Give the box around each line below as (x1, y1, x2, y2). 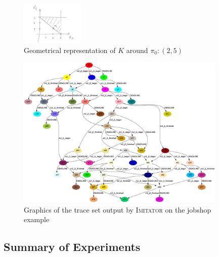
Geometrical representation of (24, 44, 116, 55)
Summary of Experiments (4, 239, 141, 254)
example (24, 214, 50, 225)
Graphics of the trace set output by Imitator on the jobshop (24, 204, 211, 215)
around (126, 44, 148, 55)
